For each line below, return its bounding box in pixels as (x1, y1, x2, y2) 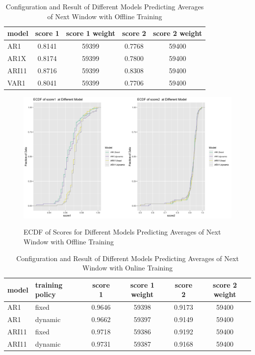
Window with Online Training (82, 263, 173, 273)
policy (35, 289, 56, 299)
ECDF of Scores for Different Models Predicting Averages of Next (24, 227, 221, 237)
